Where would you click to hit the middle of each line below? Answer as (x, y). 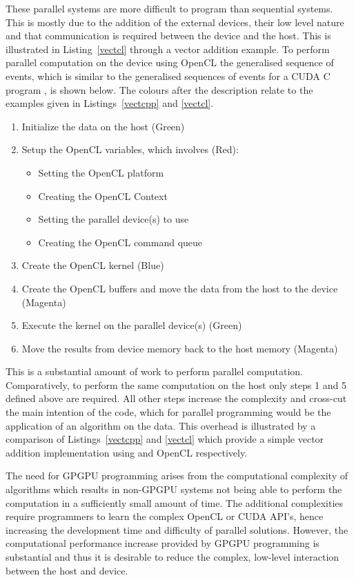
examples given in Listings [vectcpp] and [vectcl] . (110, 103)
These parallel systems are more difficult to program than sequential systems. (169, 8)
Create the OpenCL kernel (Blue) (93, 265)
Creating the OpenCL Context (103, 196)
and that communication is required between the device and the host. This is (168, 36)
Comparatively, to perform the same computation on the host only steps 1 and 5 (176, 384)
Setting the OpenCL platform (101, 172)
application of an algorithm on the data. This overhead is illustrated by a (161, 425)
